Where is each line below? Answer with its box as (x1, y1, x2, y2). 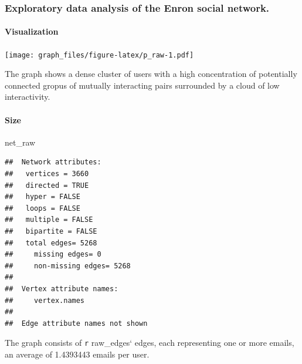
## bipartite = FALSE (5, 227, 97, 236)
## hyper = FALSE (5, 193, 80, 201)
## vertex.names (5, 296, 85, 305)
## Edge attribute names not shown (5, 319, 148, 328)
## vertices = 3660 (5, 170, 89, 178)
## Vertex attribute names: (5, 285, 118, 293)
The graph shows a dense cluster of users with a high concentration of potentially (5, 68, 297, 80)
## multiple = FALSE (5, 215, 93, 224)
